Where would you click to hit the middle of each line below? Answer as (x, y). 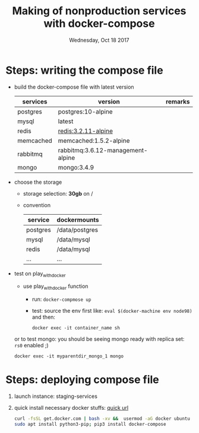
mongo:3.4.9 (76, 167)
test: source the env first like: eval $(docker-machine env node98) (112, 311)
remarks (178, 101)
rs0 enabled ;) (31, 346)
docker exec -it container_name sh (76, 328)
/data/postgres (78, 230)
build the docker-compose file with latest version (74, 87)
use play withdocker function (56, 287)
